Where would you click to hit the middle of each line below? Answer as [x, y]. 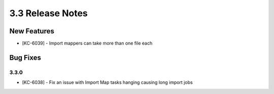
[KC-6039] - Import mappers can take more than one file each [87, 43]
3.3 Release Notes [49, 13]
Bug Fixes [25, 57]
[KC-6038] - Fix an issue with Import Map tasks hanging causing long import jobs [107, 82]
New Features [32, 31]
